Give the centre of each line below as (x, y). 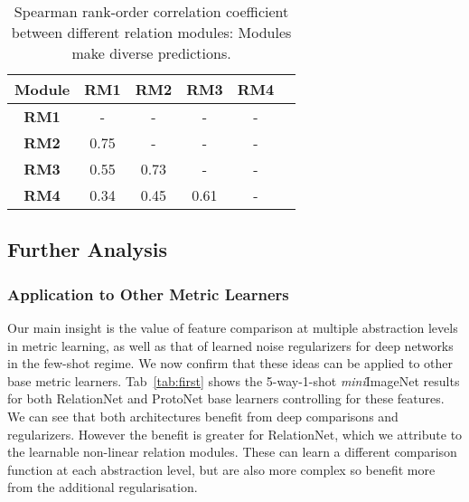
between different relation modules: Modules (151, 32)
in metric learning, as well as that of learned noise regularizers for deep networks (230, 345)
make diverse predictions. (151, 53)
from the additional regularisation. (103, 487)
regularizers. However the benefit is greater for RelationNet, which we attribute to (235, 434)
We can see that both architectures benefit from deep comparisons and (203, 416)
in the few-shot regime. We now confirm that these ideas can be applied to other (230, 363)
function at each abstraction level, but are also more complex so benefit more (221, 469)
